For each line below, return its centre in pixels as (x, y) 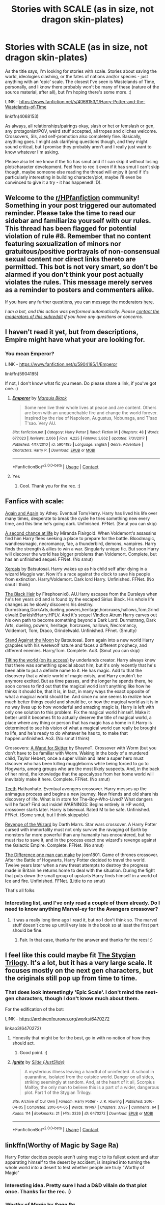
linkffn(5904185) (22, 374)
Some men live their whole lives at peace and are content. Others (90, 408)
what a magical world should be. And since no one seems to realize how (78, 696)
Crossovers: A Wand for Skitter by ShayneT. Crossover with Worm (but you (81, 747)
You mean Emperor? (30, 354)
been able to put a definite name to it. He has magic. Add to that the (74, 670)
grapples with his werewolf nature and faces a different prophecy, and (76, 645)
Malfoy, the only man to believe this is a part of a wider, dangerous (92, 1087)
